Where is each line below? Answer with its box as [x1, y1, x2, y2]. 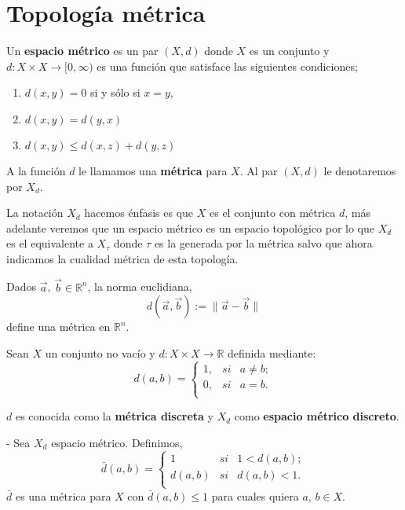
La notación [6, 204, 64, 221]
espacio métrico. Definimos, [51, 434, 183, 450]
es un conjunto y [249, 42, 330, 59]
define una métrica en [6, 318, 111, 335]
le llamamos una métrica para [78, 162, 228, 178]
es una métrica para [15, 487, 111, 504]
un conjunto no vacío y [45, 344, 155, 361]
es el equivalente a [6, 235, 93, 251]
